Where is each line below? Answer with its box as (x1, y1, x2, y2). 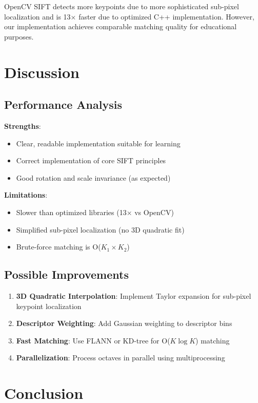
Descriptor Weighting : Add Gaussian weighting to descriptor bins (16, 318, 232, 329)
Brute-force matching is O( (16, 241, 101, 252)
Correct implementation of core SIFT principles (16, 155, 166, 166)
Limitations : (4, 189, 48, 200)
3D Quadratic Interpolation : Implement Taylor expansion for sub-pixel (16, 290, 251, 301)
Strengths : (4, 120, 41, 131)
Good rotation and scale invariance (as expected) (16, 172, 171, 183)
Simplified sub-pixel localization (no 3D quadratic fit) (16, 224, 185, 235)
